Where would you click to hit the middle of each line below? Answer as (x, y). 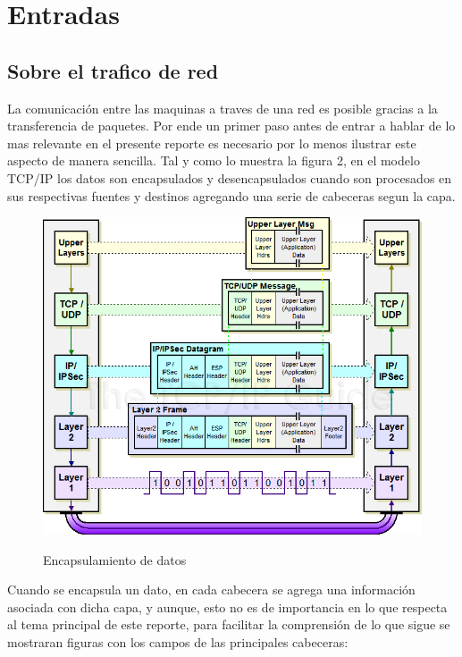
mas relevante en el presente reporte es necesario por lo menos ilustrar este (212, 143)
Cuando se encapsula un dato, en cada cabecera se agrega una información (211, 590)
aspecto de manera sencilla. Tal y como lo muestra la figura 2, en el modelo (214, 160)
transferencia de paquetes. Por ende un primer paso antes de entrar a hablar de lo (231, 126)
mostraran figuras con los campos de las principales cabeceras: (178, 641)
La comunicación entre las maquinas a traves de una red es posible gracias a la (223, 108)
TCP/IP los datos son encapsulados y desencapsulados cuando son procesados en (230, 177)
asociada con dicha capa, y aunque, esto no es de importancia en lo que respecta (227, 606)
